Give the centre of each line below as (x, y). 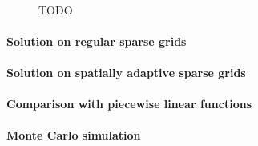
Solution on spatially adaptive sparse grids (126, 72)
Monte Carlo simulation (74, 135)
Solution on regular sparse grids (97, 41)
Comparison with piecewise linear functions (129, 104)
